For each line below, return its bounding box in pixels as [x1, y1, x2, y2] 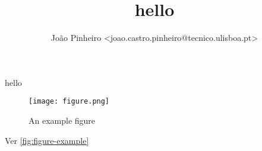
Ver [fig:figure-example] [5, 134, 89, 146]
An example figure [29, 114, 96, 126]
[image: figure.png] [29, 97, 110, 106]
